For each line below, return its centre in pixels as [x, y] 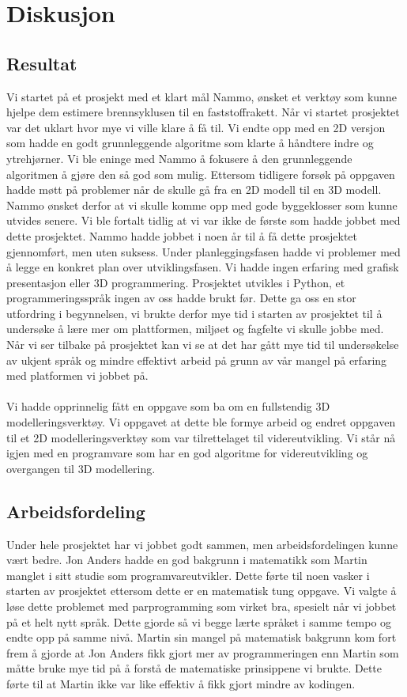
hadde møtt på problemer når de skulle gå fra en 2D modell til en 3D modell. [194, 189]
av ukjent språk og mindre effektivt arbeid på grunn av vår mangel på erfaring [197, 360]
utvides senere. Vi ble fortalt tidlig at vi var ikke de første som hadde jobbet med [203, 220]
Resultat [42, 63]
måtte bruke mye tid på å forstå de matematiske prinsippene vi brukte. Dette [194, 668]
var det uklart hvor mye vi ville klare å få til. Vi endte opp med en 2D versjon [196, 127]
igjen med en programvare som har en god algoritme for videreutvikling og [187, 453]
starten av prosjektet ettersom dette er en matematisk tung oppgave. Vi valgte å [202, 591]
